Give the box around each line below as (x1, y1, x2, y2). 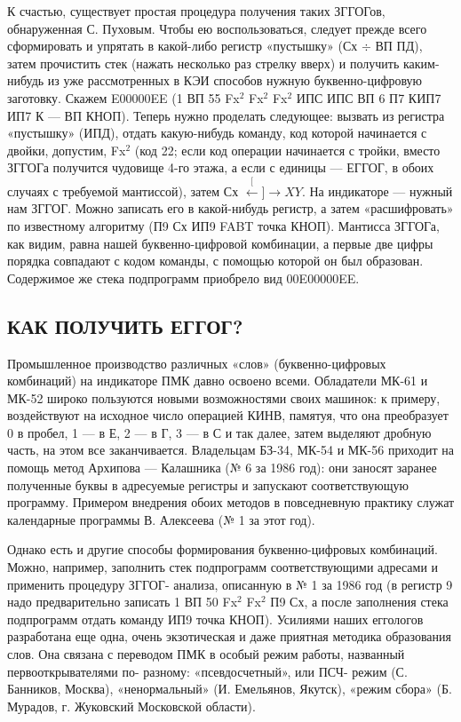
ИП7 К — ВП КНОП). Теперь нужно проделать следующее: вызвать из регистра (7, 106, 445, 124)
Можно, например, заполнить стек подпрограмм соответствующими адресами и (7, 558, 439, 576)
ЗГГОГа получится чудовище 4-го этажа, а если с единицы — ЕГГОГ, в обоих (7, 158, 434, 177)
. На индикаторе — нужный (301, 181, 453, 200)
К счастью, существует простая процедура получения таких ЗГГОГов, (7, 2, 385, 20)
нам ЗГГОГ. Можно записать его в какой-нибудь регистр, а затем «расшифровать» (7, 199, 454, 218)
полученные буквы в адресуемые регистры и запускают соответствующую (7, 475, 409, 494)
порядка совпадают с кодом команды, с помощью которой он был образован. (7, 251, 424, 270)
